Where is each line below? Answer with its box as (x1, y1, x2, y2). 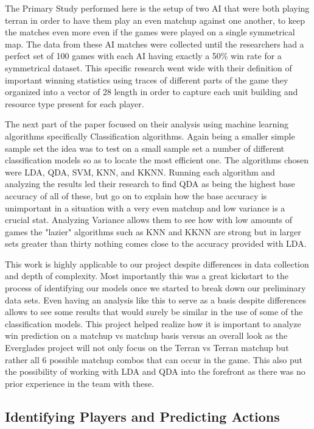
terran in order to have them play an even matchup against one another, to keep (5, 13, 305, 26)
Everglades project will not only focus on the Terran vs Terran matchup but (5, 341, 289, 354)
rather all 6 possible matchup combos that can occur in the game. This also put (5, 353, 302, 366)
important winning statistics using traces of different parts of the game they (5, 73, 288, 86)
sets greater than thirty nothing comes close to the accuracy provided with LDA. (5, 237, 307, 250)
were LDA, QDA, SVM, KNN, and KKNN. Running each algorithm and (5, 165, 275, 178)
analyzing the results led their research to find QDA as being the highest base (5, 177, 295, 190)
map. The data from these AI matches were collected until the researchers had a (5, 37, 304, 50)
